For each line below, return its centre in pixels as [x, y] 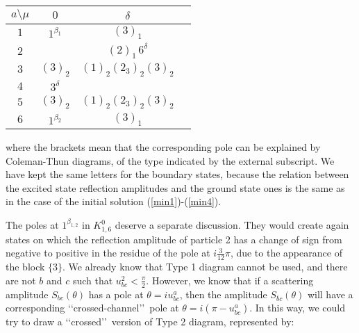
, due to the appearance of [286, 253]
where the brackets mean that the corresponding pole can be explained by [163, 146]
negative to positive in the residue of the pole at [108, 253]
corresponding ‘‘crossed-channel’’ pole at [92, 308]
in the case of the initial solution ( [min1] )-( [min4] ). [114, 201]
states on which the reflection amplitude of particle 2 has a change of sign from [174, 239]
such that [93, 280]
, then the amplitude [223, 294]
